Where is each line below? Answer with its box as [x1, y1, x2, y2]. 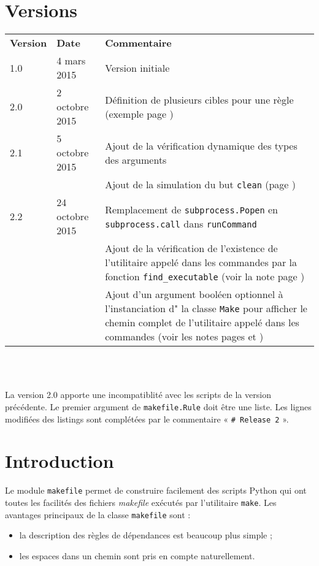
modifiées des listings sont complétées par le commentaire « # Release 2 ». [5, 412, 289, 425]
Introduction [5, 448, 114, 473]
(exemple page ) [105, 106, 174, 121]
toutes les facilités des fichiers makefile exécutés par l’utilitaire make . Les [5, 496, 277, 508]
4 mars [56, 53, 86, 68]
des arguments [105, 152, 167, 167]
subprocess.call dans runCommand [105, 216, 257, 231]
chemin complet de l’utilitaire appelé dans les [105, 315, 299, 330]
